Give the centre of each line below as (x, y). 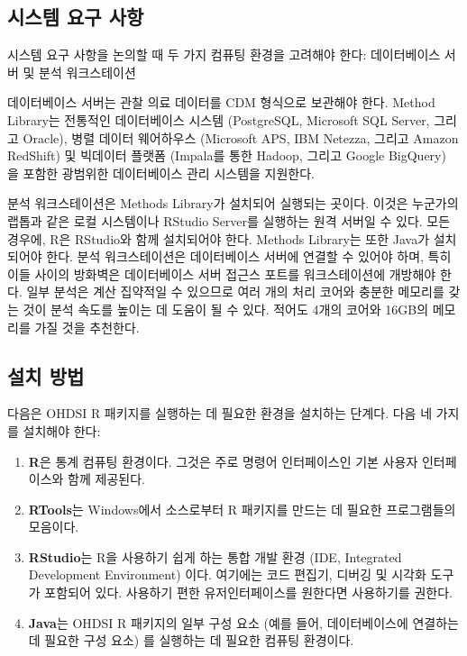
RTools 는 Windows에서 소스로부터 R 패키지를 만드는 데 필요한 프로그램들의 (242, 509)
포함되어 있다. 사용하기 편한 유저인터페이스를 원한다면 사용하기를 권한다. (248, 592)
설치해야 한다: (62, 430)
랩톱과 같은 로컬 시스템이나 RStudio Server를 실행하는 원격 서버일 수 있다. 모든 (229, 220)
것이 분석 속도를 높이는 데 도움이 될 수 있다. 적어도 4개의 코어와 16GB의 (226, 309)
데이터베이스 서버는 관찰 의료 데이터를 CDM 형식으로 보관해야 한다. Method (221, 102)
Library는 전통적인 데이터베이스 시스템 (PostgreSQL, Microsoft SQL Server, (219, 119)
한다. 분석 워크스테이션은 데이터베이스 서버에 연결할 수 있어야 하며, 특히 (249, 256)
